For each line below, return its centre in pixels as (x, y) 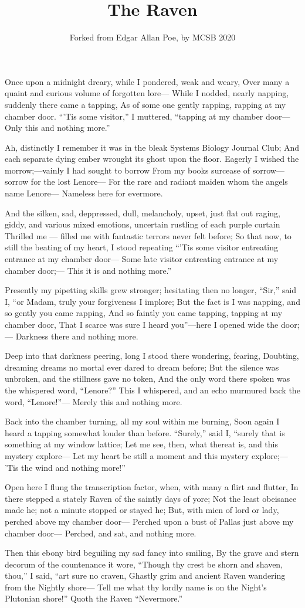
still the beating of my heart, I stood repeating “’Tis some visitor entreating (142, 247)
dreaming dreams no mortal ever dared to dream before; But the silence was (142, 367)
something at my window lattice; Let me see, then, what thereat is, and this (141, 444)
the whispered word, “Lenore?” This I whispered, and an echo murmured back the (152, 390)
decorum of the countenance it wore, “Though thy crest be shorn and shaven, (144, 564)
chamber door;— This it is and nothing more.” (88, 270)
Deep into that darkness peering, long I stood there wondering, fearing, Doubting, (152, 356)
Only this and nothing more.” (57, 128)
